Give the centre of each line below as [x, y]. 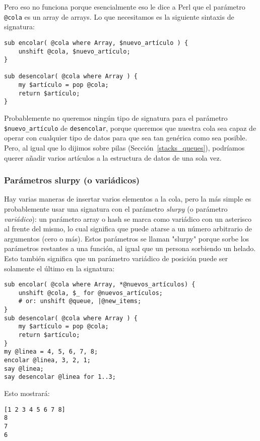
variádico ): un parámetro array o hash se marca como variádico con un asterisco [128, 218]
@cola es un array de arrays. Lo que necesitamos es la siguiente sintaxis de [119, 16]
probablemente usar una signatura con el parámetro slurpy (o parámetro [116, 208]
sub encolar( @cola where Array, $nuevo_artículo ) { [96, 43]
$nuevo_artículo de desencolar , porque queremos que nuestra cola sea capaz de [130, 128]
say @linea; [24, 369]
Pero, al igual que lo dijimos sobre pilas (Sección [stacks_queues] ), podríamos [124, 147]
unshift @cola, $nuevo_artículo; [74, 51]
